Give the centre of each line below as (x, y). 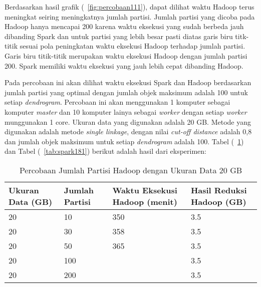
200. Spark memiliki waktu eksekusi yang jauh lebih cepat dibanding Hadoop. (124, 65)
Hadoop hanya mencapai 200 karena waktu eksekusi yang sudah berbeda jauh (124, 26)
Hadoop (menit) (145, 201)
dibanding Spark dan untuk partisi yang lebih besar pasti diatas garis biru (119, 36)
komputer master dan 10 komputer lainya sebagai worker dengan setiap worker (126, 111)
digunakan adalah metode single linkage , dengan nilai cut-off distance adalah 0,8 (128, 131)
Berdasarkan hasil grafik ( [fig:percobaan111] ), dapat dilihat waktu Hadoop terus (129, 7)
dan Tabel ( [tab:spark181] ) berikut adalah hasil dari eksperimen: (105, 151)
